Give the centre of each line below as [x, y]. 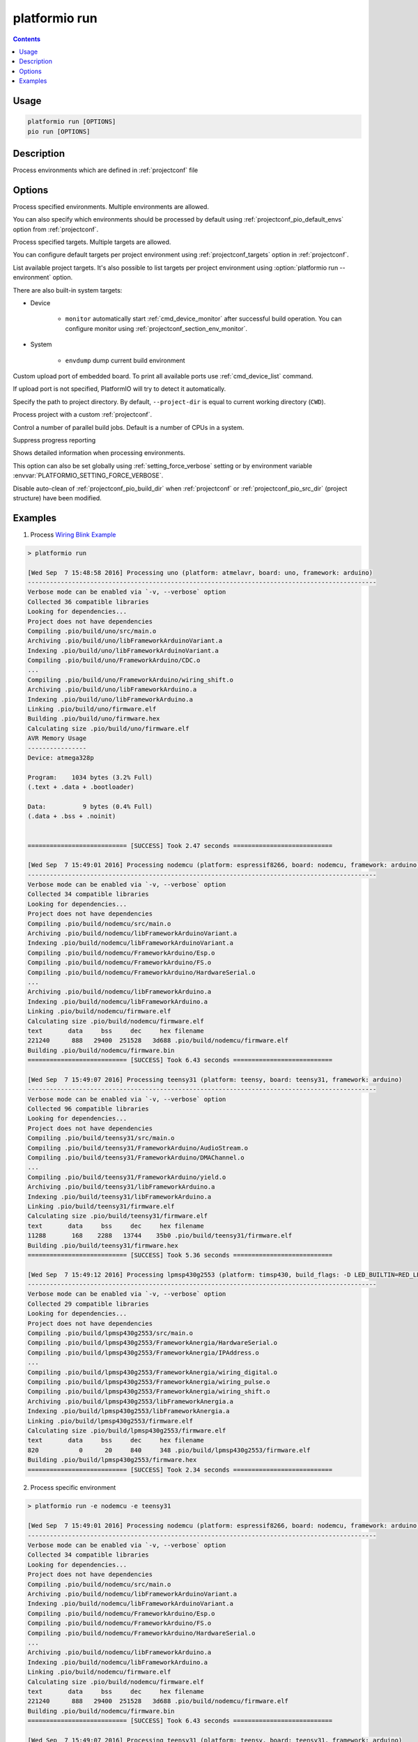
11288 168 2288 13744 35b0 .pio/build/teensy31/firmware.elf [160, 1236]
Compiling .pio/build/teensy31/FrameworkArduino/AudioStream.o [138, 1148]
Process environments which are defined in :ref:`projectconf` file [106, 170]
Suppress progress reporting [54, 440]
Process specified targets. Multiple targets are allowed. [92, 242]
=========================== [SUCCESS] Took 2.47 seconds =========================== [180, 846]
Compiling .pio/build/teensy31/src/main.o [101, 1138]
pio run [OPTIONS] [59, 131]
